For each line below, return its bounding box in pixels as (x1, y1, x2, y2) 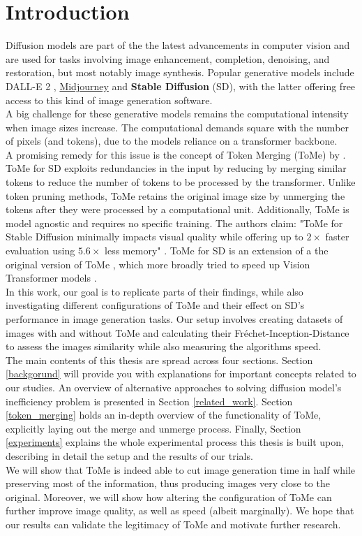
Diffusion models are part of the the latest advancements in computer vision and (6, 38, 350, 52)
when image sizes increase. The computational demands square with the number (6, 119, 349, 134)
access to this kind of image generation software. (6, 92, 213, 107)
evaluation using (6, 243, 75, 258)
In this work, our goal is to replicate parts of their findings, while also (6, 284, 303, 298)
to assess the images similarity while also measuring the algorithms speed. (6, 339, 322, 354)
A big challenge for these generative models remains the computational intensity (6, 106, 349, 121)
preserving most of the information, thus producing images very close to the (6, 476, 330, 491)
